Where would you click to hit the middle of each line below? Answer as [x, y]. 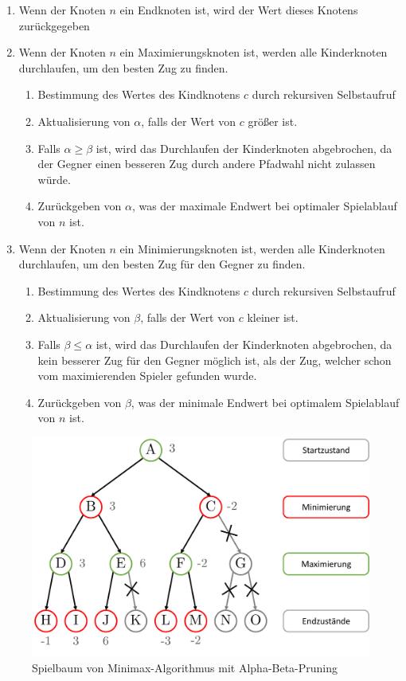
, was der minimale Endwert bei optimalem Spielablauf [265, 402]
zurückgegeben [54, 25]
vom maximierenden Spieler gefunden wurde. [147, 376]
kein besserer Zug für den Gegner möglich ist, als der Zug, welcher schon [215, 360]
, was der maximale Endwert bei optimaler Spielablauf [264, 206]
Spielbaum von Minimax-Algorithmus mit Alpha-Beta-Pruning [185, 667]
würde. [54, 179]
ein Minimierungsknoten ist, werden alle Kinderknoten [252, 248]
